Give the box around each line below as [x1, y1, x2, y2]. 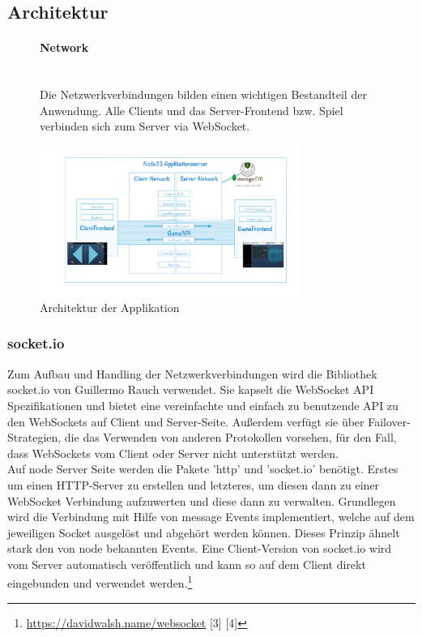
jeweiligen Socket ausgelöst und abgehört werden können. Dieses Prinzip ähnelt [7, 524, 400, 541]
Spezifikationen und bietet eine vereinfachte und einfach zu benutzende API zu [7, 396, 399, 413]
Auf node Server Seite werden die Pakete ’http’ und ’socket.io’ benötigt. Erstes [7, 460, 399, 477]
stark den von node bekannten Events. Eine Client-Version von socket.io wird [7, 540, 392, 557]
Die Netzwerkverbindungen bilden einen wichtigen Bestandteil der [40, 86, 367, 103]
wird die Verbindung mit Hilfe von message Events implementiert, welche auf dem [7, 508, 415, 525]
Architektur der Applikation [40, 298, 180, 315]
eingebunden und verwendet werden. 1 [7, 572, 193, 592]
